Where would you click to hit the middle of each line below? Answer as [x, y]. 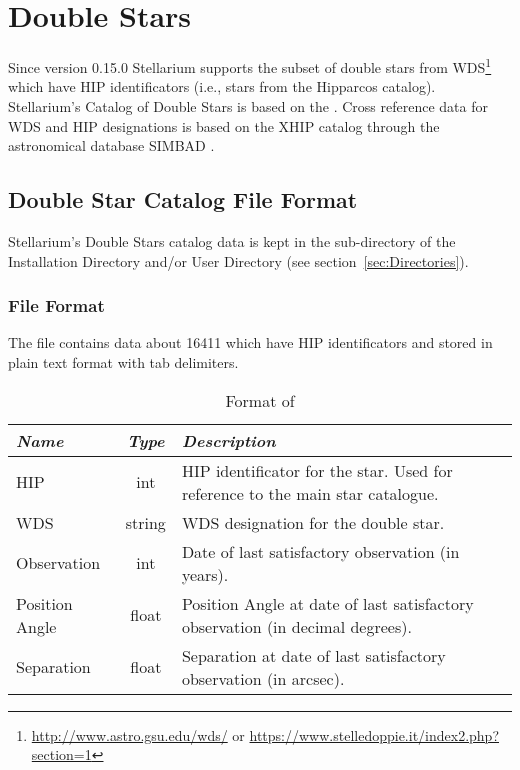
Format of [260, 400]
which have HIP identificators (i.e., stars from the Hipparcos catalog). [222, 86]
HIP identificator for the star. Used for [317, 470]
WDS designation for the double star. [313, 522]
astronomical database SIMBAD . [111, 145]
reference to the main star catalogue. [310, 493]
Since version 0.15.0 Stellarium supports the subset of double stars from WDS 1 [250, 65]
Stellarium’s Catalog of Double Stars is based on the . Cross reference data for [248, 105]
